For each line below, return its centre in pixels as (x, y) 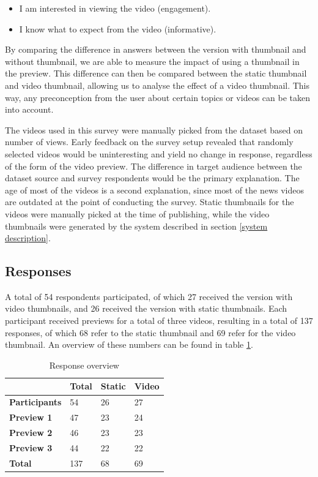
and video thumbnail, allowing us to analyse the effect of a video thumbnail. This (157, 85)
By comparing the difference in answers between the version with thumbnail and (156, 49)
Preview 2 (31, 432)
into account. (29, 109)
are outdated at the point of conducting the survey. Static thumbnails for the (150, 202)
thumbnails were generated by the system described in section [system (136, 226)
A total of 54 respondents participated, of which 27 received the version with (149, 296)
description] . (28, 238)
